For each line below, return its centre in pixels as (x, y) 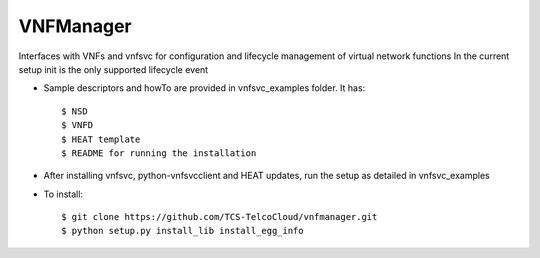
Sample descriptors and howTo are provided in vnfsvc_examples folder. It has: (204, 88)
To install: (63, 194)
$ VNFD (77, 125)
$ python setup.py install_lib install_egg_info (182, 231)
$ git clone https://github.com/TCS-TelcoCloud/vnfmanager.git (219, 217)
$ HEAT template (101, 139)
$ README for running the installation (159, 153)
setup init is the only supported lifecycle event (113, 69)
